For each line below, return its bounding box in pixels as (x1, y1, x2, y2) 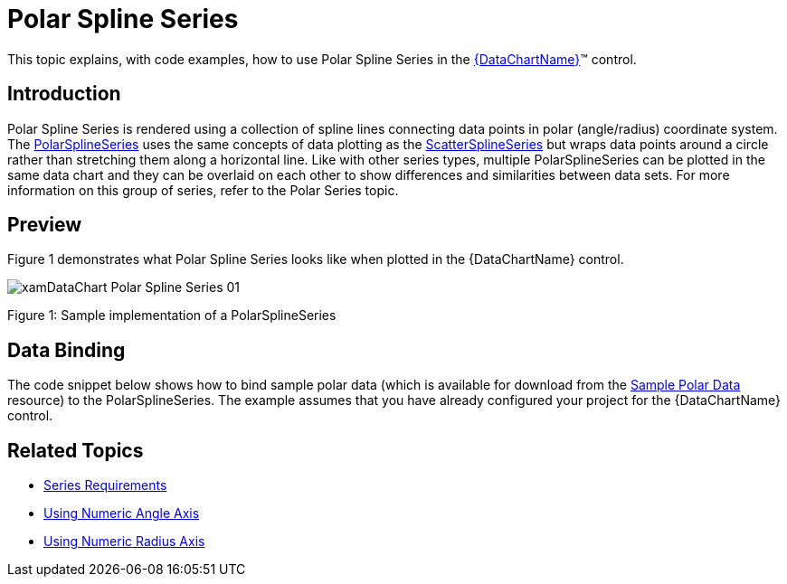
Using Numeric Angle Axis (43, 505, 200, 522)
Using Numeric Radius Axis (43, 533, 205, 550)
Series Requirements (43, 477, 167, 494)
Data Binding (7, 338, 126, 362)
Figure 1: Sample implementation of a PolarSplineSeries (7, 307, 337, 324)
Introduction (7, 82, 121, 106)
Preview (7, 213, 82, 237)
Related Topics (7, 438, 144, 462)
